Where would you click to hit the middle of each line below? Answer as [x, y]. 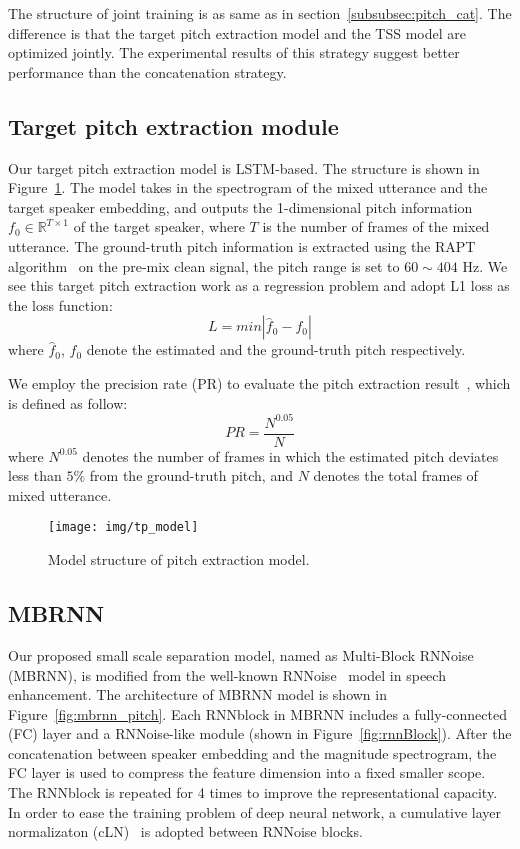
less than [35, 475]
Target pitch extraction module [173, 125]
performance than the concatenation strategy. [147, 71]
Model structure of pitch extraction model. [179, 559]
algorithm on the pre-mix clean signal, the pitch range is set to [204, 265]
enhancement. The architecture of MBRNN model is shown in [197, 694]
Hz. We [485, 265]
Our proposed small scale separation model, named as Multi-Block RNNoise [241, 654]
